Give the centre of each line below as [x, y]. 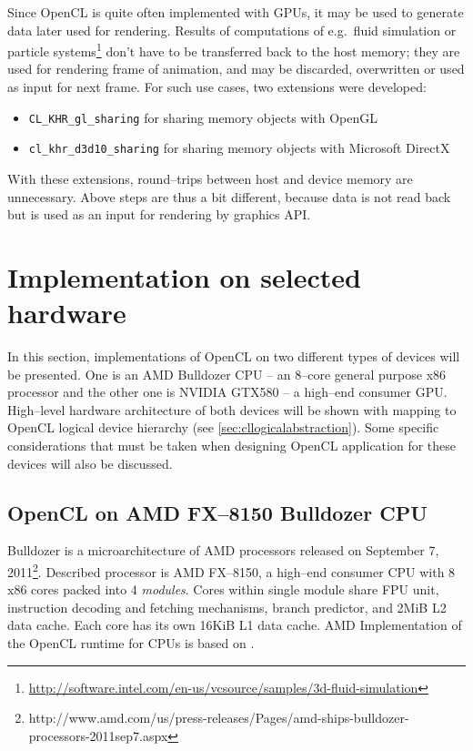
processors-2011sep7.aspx [98, 735]
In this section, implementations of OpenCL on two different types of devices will [234, 356]
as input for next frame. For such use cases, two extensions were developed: [217, 87]
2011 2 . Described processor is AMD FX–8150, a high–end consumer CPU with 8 [231, 570]
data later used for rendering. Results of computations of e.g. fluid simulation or [232, 30]
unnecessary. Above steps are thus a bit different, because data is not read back [229, 196]
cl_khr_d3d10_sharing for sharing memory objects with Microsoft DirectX [239, 148]
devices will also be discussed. [90, 463]
